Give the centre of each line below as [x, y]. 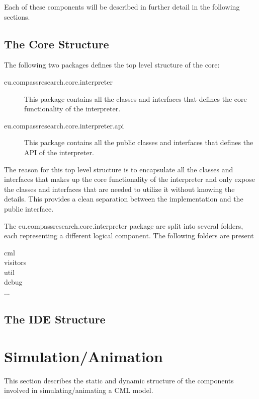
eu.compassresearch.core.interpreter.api [64, 125]
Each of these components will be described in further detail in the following [122, 7]
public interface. [29, 208]
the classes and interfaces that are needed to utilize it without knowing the [119, 189]
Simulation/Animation [83, 356]
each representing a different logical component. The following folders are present [129, 236]
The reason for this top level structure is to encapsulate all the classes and [119, 169]
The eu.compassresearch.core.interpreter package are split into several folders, [124, 225]
